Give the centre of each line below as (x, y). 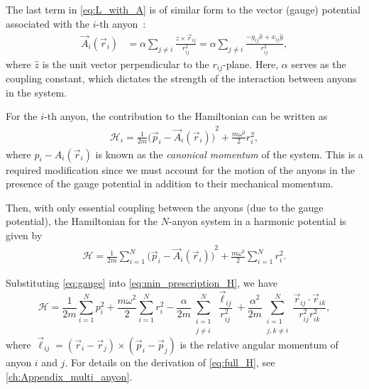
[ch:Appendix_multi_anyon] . (69, 376)
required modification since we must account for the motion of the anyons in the (180, 169)
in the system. (37, 92)
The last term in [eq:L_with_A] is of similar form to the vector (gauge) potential (183, 9)
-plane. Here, (250, 64)
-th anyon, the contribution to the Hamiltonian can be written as (186, 116)
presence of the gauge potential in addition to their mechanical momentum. (170, 183)
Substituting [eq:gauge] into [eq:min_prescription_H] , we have (142, 283)
